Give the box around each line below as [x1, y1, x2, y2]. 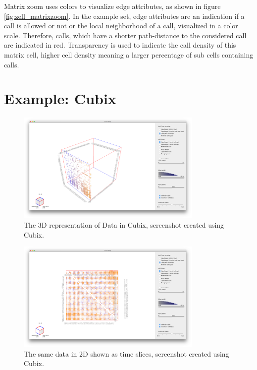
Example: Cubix [4, 88, 116, 109]
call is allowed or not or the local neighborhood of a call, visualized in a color [4, 20, 238, 31]
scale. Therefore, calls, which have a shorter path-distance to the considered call [4, 30, 247, 40]
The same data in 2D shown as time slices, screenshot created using [24, 348, 229, 359]
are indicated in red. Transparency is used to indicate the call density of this [4, 40, 236, 50]
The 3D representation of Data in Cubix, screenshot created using [24, 219, 224, 230]
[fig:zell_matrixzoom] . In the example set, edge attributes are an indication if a [4, 10, 245, 21]
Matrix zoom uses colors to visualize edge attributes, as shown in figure [4, 1, 221, 11]
